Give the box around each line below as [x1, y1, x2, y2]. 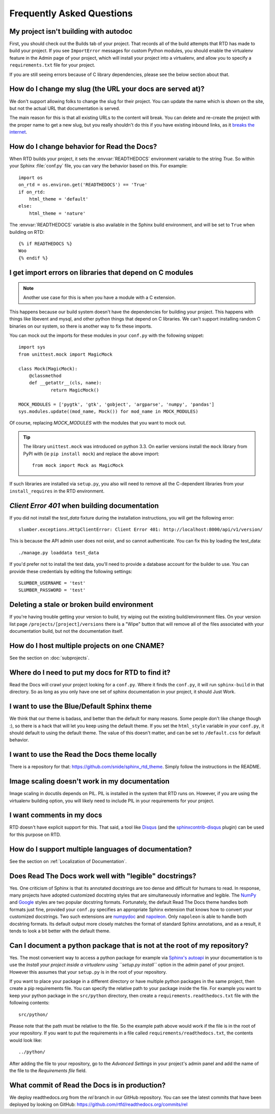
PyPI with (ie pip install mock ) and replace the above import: [23, 451, 160, 457]
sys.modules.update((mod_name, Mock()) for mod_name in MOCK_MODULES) [18, 408, 199, 414]
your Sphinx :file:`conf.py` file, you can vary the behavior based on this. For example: [9, 163, 188, 169]
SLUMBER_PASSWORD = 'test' [18, 587, 86, 593]
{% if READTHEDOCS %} [18, 240, 72, 246]
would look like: [9, 1037, 42, 1043]
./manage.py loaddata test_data [18, 550, 99, 556]
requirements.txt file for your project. [9, 62, 95, 68]
